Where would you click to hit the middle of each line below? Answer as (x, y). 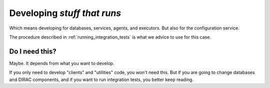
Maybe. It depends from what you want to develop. (62, 63)
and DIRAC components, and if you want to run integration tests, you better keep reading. (101, 79)
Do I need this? (33, 51)
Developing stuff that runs (65, 13)
